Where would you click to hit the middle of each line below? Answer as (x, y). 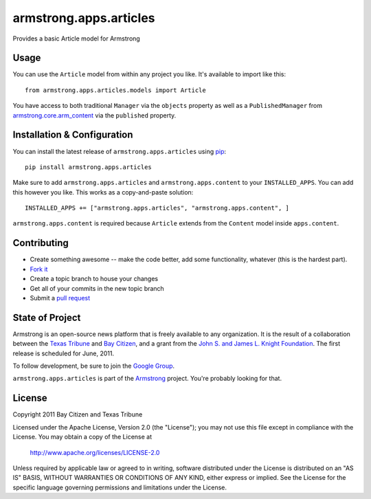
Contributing (41, 243)
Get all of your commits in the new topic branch (97, 288)
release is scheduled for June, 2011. (64, 353)
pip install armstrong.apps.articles (89, 167)
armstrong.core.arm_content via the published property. (94, 115)
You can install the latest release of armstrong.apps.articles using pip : (120, 151)
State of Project (47, 317)
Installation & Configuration (73, 135)
